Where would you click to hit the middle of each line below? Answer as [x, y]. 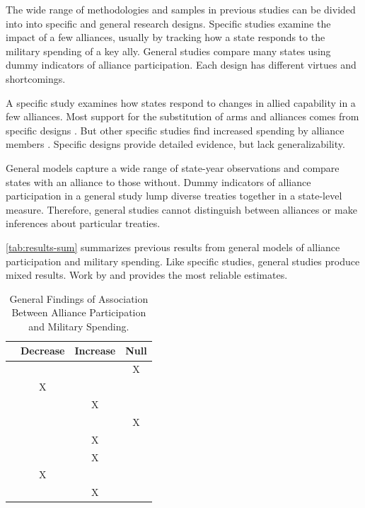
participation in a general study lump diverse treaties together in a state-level [174, 196]
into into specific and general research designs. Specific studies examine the [168, 23]
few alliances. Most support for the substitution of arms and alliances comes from [182, 116]
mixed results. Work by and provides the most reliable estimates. [147, 275]
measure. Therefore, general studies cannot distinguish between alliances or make [181, 209]
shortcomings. [36, 78]
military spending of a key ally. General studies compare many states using [168, 51]
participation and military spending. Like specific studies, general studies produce [183, 261]
